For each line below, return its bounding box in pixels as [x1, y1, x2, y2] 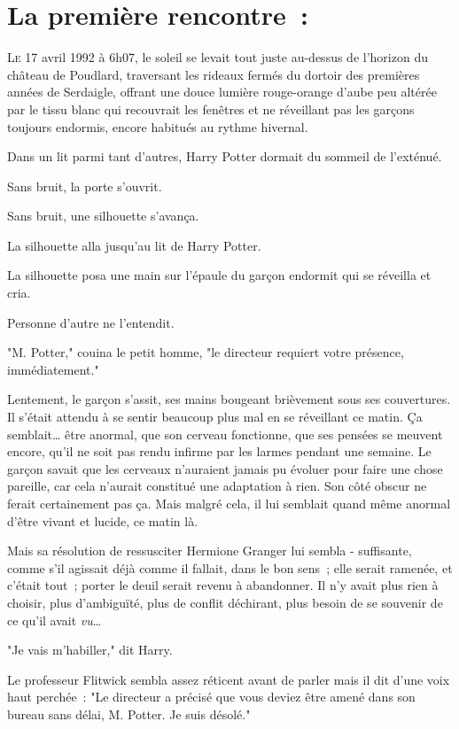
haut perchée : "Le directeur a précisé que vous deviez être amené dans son [7, 687, 416, 706]
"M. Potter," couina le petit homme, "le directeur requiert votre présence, [7, 343, 404, 361]
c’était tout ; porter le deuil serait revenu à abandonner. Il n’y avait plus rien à [7, 576, 439, 594]
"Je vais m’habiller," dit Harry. [7, 640, 173, 659]
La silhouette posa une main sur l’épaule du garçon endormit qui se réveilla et [7, 266, 432, 284]
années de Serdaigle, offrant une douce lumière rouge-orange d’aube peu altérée [7, 82, 437, 101]
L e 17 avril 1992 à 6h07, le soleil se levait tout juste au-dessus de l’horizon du [7, 48, 428, 66]
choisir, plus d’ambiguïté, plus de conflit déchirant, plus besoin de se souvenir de [7, 593, 443, 611]
